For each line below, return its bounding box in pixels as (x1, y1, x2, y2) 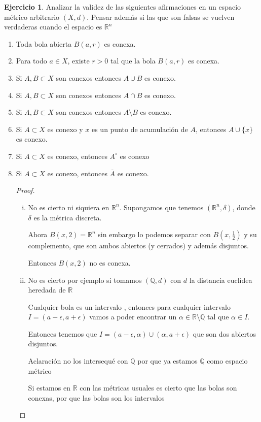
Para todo (16, 55, 47, 66)
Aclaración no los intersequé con (28, 355, 128, 366)
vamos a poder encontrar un (89, 311, 177, 322)
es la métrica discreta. (33, 212, 102, 222)
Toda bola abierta (16, 38, 72, 49)
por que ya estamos (137, 355, 198, 366)
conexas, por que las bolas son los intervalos (28, 392, 165, 403)
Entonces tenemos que (28, 328, 97, 339)
